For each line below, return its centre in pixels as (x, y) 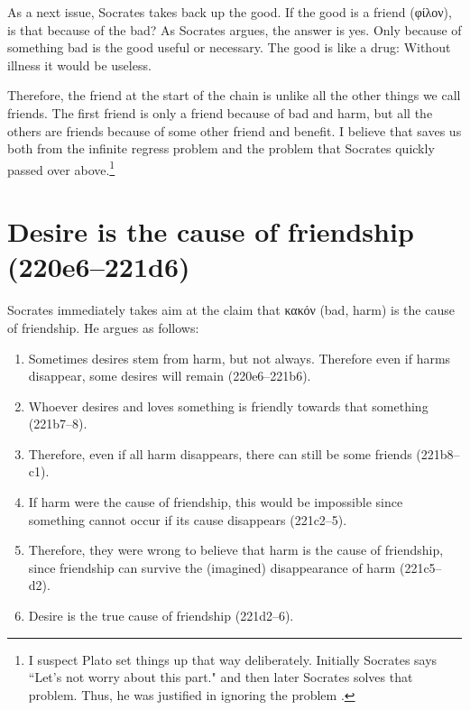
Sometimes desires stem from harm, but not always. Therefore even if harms (240, 358)
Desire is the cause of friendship (211, 231)
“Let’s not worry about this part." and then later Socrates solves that (221, 677)
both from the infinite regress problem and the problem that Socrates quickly (221, 148)
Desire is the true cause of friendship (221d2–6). (161, 616)
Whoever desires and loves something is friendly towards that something (228, 406)
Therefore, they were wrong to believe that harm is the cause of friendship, (236, 550)
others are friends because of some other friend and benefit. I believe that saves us (235, 130)
